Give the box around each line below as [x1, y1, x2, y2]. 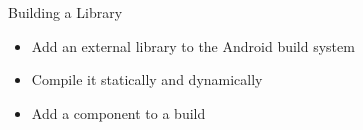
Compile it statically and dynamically [31, 69, 263, 90]
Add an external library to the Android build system [31, 35, 355, 56]
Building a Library [8, 2, 123, 22]
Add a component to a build [31, 102, 206, 123]
